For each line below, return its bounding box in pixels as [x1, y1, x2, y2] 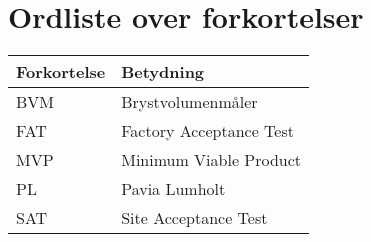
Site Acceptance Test [121, 206, 268, 230]
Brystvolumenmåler [121, 90, 258, 114]
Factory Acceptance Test [121, 119, 294, 143]
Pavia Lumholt [121, 177, 226, 201]
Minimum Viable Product [121, 148, 302, 172]
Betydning [121, 60, 205, 84]
